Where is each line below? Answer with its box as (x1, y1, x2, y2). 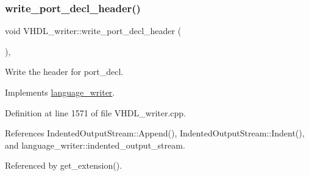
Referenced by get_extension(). (5, 159, 123, 172)
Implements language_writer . (5, 86, 115, 98)
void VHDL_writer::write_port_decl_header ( (5, 24, 182, 37)
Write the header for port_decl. (5, 65, 124, 78)
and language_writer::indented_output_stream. (5, 138, 185, 151)
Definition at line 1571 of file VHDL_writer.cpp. (5, 106, 186, 119)
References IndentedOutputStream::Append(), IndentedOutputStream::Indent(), (5, 127, 305, 139)
